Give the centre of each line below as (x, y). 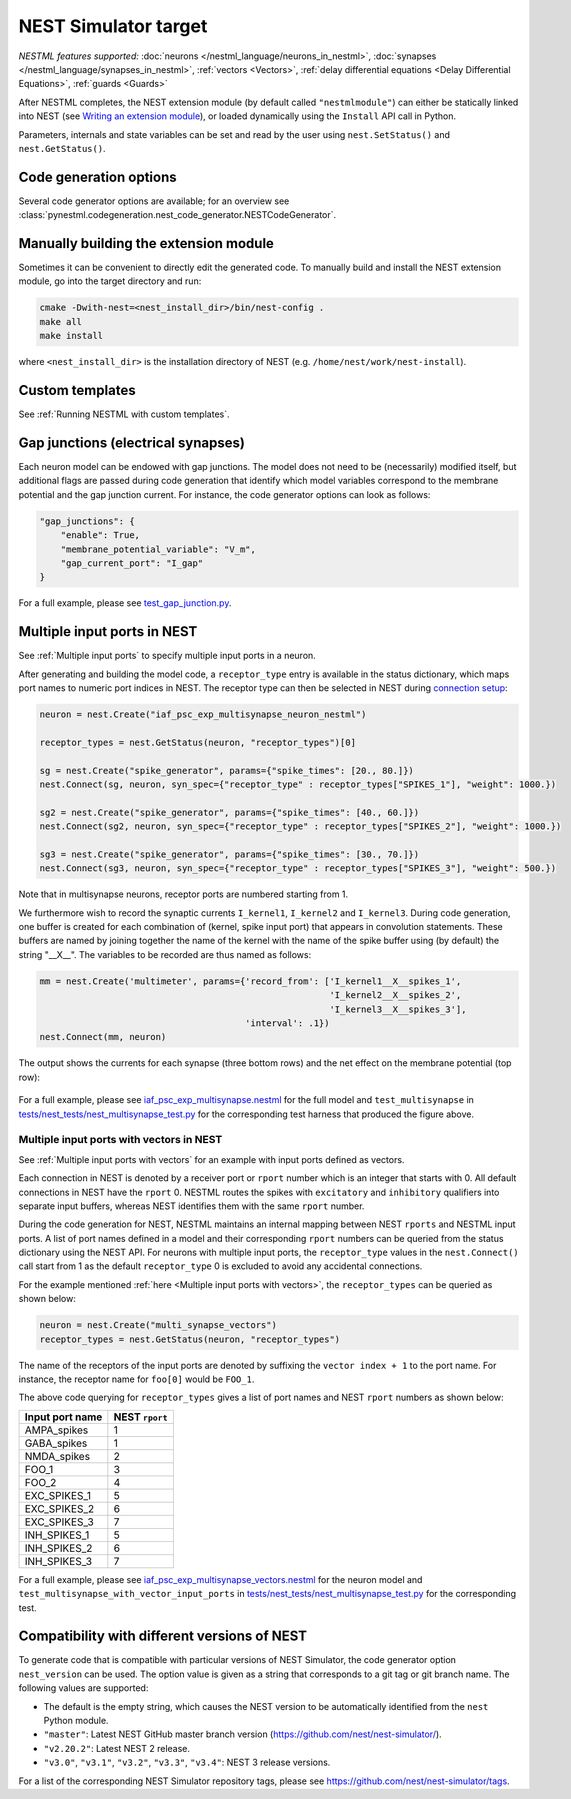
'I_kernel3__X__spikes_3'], (398, 1009)
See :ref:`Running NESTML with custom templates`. (124, 414)
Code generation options (97, 176)
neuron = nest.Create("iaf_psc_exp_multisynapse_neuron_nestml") (203, 714)
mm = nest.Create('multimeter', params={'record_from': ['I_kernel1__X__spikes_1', (250, 981)
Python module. (76, 1721)
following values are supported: (83, 1688)
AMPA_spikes (56, 1430)
